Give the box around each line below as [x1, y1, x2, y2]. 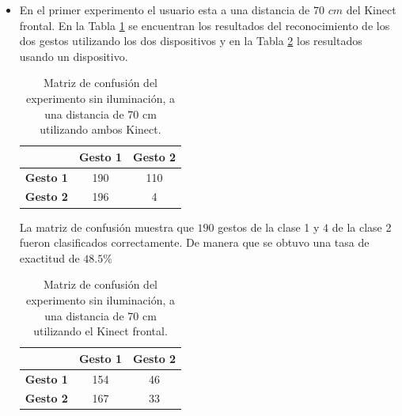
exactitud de [19, 249, 80, 266]
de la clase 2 [332, 218, 392, 235]
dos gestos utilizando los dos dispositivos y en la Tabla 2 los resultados [19, 32, 362, 49]
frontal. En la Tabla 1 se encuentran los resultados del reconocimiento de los [19, 17, 390, 33]
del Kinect [346, 2, 396, 17]
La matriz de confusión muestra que [19, 218, 194, 235]
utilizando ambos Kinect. [40, 121, 161, 138]
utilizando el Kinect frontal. [33, 323, 168, 339]
